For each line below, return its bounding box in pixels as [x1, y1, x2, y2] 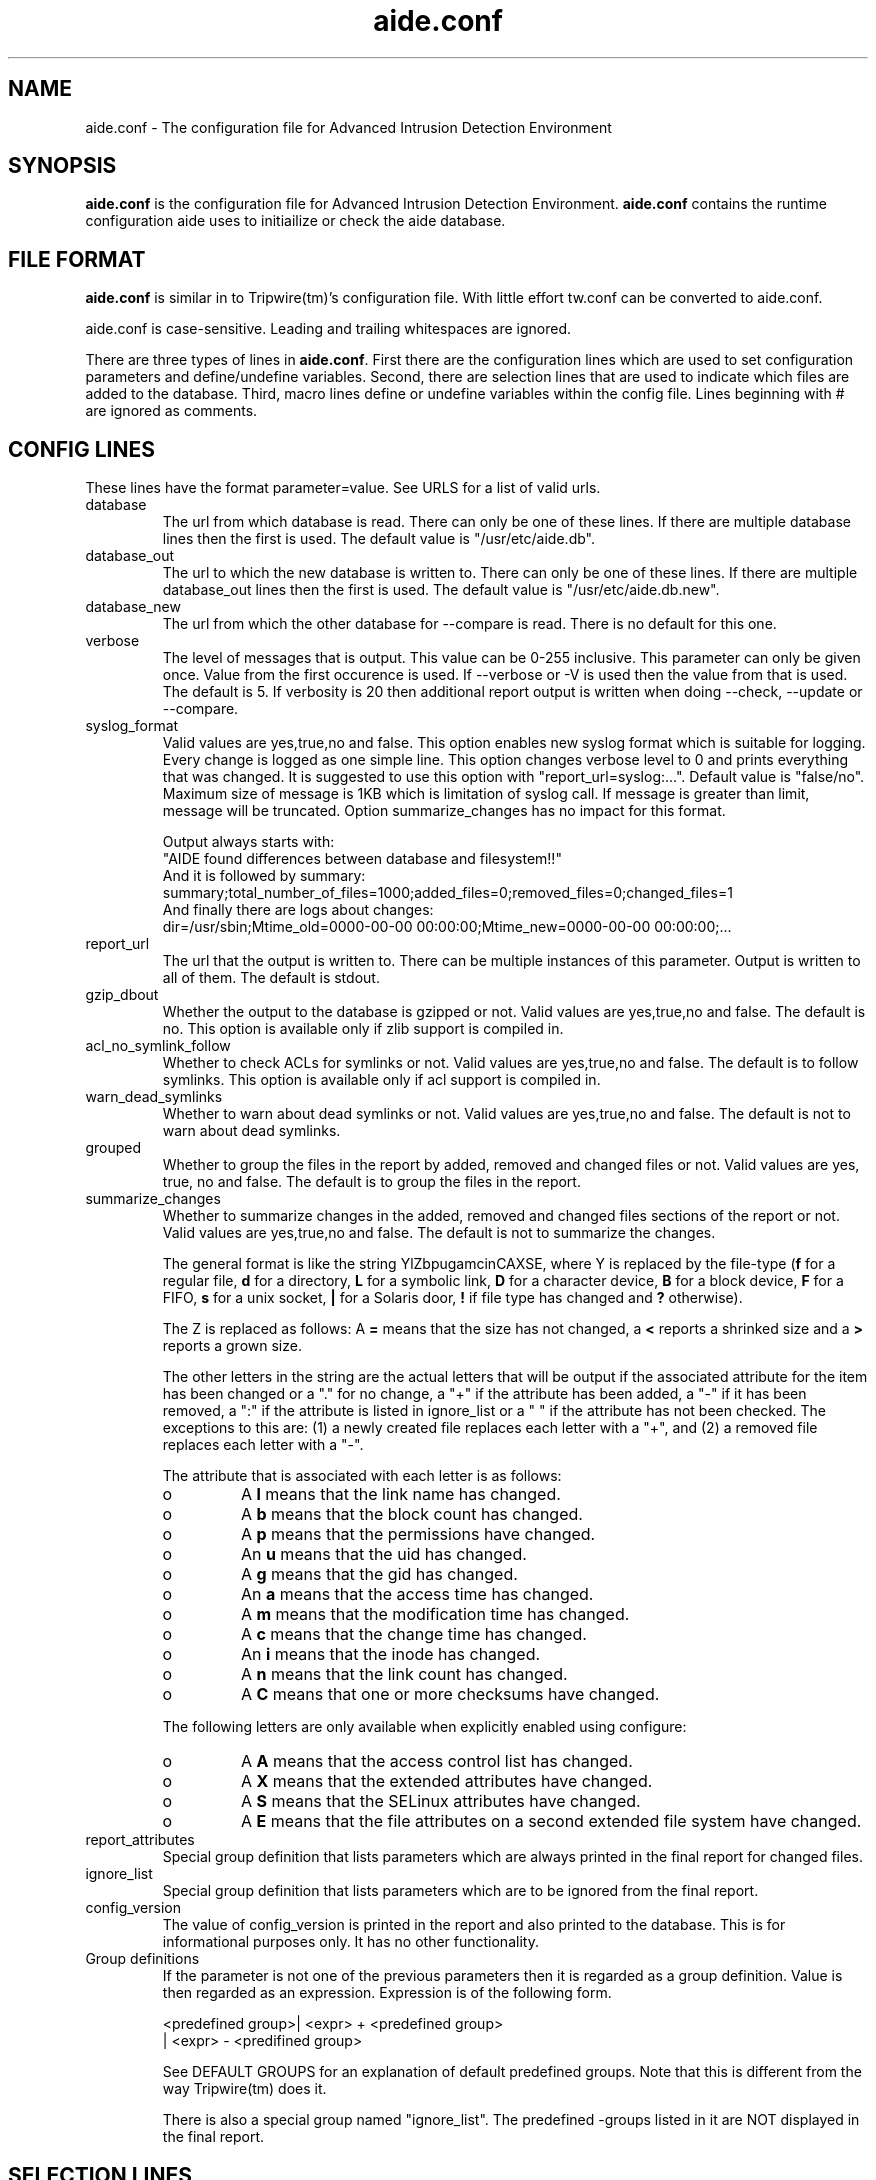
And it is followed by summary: [162, 867, 366, 885]
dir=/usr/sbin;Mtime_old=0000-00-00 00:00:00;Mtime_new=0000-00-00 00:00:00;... [162, 918, 732, 936]
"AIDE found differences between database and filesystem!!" [162, 850, 562, 868]
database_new [85, 598, 181, 616]
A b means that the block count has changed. [240, 1504, 583, 1525]
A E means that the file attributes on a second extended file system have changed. [240, 1811, 862, 1832]
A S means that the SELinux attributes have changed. [240, 1791, 641, 1812]
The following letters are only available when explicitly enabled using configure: [162, 1718, 687, 1736]
